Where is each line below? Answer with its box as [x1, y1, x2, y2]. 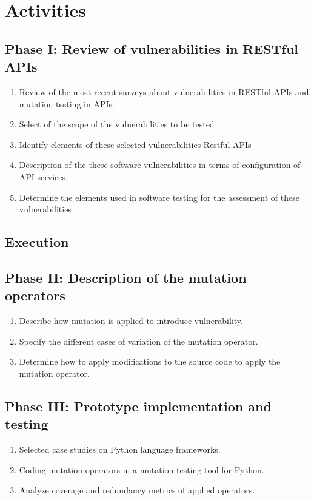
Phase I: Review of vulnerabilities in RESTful [5, 39, 299, 58]
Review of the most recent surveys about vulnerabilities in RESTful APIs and [19, 85, 309, 98]
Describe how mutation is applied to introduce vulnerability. [19, 314, 243, 327]
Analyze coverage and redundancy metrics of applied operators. [19, 484, 255, 496]
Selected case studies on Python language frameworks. [19, 443, 221, 456]
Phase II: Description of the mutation [5, 268, 247, 286]
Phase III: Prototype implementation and [5, 396, 272, 415]
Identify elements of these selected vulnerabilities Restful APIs [19, 138, 252, 150]
